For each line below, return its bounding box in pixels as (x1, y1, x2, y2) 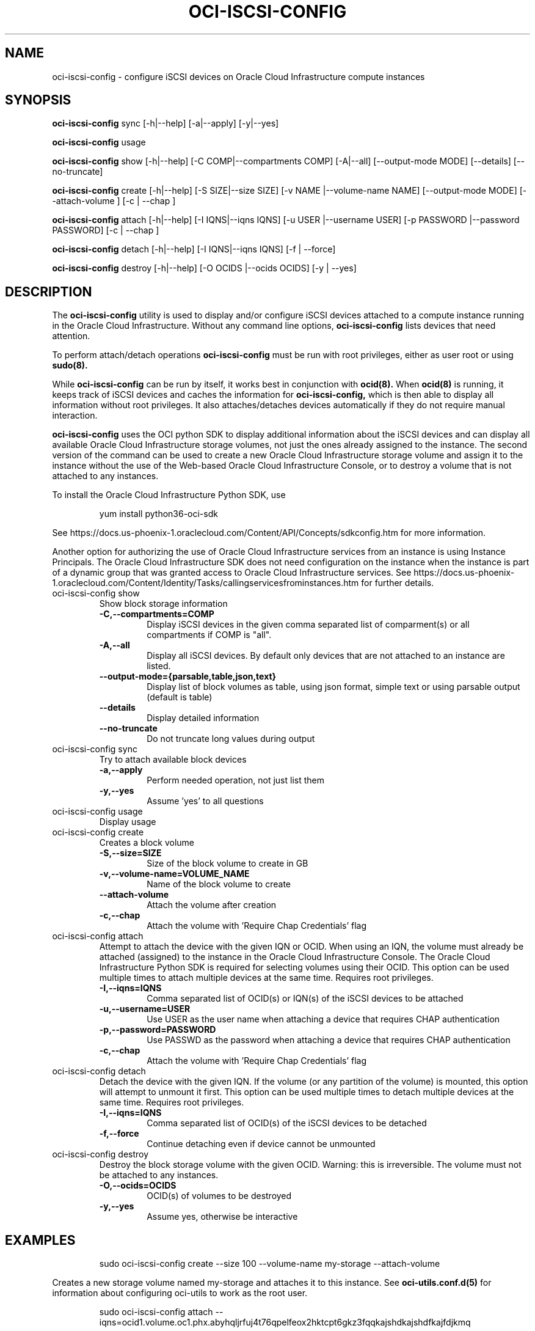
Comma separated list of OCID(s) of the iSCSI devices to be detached (147, 1118, 427, 1129)
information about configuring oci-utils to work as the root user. (52, 1288, 308, 1299)
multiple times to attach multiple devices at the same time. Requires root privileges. (99, 972, 434, 983)
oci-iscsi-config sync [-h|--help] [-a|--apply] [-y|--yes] (52, 118, 279, 129)
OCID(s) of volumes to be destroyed (147, 1190, 292, 1201)
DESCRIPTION (5, 284, 92, 299)
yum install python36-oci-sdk (99, 508, 218, 519)
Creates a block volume (99, 837, 195, 848)
